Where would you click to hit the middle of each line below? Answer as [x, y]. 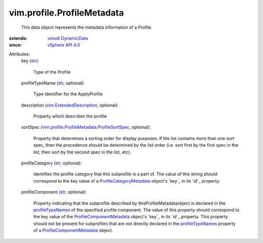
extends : [18, 38]
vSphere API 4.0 [64, 45]
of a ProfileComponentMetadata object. [73, 230]
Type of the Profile [52, 72]
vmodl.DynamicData [68, 38]
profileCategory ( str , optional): [52, 163]
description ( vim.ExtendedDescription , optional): [70, 105]
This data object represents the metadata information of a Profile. [87, 27]
